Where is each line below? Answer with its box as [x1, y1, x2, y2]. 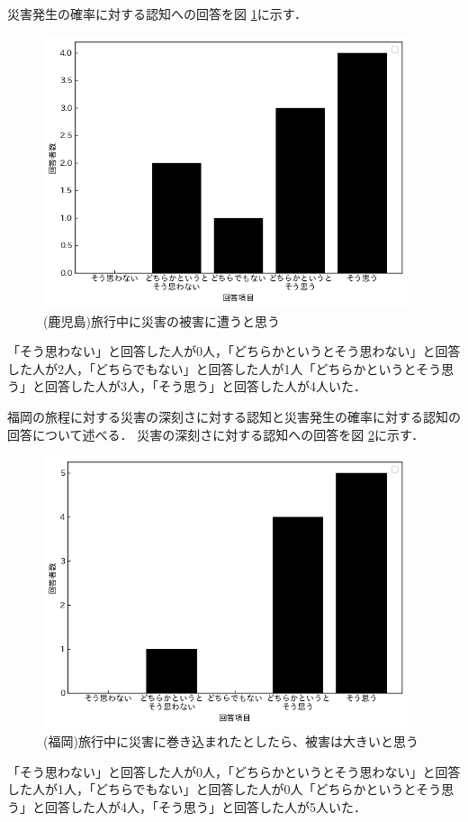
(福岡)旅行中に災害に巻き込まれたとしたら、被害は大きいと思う [43, 732, 418, 751]
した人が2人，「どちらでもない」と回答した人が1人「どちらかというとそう [7, 359, 442, 378]
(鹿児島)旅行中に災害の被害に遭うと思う [43, 311, 280, 330]
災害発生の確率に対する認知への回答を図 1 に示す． [7, 5, 308, 23]
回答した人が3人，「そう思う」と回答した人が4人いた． [44, 377, 366, 396]
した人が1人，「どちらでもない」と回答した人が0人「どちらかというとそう [7, 780, 442, 799]
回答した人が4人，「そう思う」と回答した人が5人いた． [44, 797, 366, 816]
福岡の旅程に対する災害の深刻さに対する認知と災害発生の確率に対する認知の [7, 406, 461, 425]
